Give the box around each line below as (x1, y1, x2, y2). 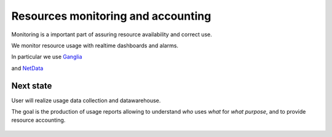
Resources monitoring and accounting (11, 9, 211, 23)
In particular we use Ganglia (11, 53, 82, 61)
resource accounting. (11, 117, 66, 124)
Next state (11, 80, 52, 91)
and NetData (11, 65, 44, 72)
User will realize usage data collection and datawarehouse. (11, 96, 161, 104)
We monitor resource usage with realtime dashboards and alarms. (11, 42, 178, 49)
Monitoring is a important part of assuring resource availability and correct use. (11, 31, 212, 38)
